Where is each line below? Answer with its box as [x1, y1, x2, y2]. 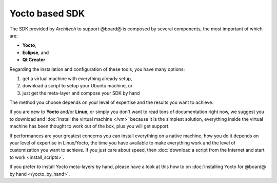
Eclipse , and [22, 49, 49, 56]
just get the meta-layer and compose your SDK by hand [22, 90, 140, 96]
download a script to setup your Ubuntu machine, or [22, 83, 133, 89]
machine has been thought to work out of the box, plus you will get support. [9, 123, 170, 130]
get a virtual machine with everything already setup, [22, 75, 132, 82]
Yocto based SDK [9, 8, 85, 19]
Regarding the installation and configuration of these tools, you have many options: [9, 66, 185, 72]
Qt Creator [22, 57, 46, 63]
